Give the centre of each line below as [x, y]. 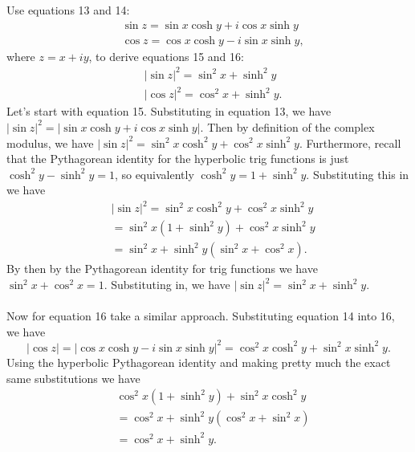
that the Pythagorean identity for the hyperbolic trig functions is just [178, 159]
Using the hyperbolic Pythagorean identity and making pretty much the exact [199, 362]
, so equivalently [154, 174]
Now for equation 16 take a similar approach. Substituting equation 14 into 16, [201, 316]
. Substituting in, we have [167, 285]
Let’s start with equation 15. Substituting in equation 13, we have [169, 111]
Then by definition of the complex [291, 126]
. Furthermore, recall [350, 143]
